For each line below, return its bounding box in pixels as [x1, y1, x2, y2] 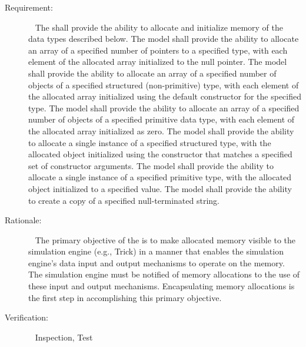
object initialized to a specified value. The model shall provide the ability [28, 182, 292, 194]
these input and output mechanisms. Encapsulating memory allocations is [28, 280, 295, 292]
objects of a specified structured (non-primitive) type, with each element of [28, 78, 299, 91]
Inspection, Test [35, 331, 93, 343]
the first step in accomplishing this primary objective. [28, 291, 222, 303]
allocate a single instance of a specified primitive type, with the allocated [28, 171, 292, 183]
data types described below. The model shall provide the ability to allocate [28, 32, 299, 45]
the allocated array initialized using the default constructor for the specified [28, 90, 302, 103]
